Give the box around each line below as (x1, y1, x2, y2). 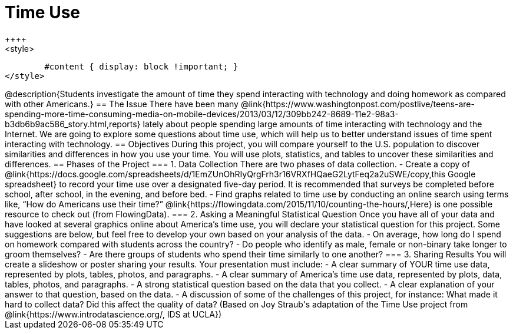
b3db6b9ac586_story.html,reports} (5, 118, 141, 129)
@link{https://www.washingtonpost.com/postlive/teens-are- (240, 98, 475, 109)
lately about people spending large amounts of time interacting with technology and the (143, 118, 482, 129)
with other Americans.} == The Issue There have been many (5, 98, 239, 109)
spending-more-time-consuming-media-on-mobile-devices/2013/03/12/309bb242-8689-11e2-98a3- (5, 108, 399, 119)
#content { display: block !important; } (44, 61, 239, 71)
